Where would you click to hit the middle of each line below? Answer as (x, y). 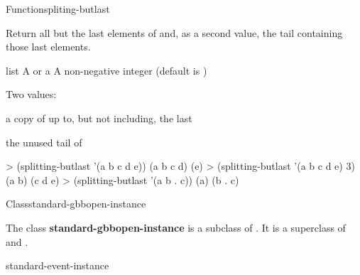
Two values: (31, 94)
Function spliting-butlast (58, 9)
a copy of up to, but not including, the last (99, 118)
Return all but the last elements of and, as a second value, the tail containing (174, 32)
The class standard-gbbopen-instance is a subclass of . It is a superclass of (176, 227)
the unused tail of (44, 142)
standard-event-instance (58, 265)
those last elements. (48, 47)
